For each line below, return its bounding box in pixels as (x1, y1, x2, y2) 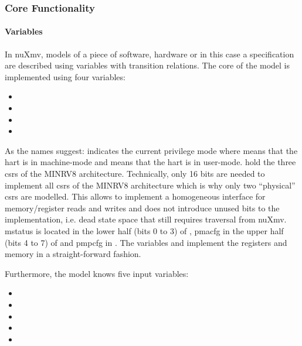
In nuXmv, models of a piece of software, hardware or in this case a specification (5, 47, 294, 60)
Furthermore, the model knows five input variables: (5, 267, 189, 279)
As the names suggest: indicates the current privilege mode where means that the (5, 144, 298, 156)
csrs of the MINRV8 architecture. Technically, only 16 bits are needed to (5, 167, 265, 179)
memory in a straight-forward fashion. (5, 248, 141, 260)
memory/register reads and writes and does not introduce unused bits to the (5, 201, 280, 214)
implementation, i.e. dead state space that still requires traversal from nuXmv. (5, 213, 287, 225)
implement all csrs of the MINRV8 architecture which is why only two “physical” (5, 179, 296, 191)
